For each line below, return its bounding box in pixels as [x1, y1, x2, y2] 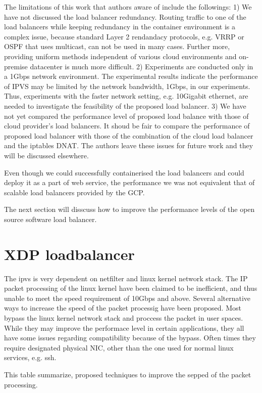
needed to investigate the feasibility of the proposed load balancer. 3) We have [4, 100, 246, 111]
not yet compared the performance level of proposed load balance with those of [4, 110, 249, 121]
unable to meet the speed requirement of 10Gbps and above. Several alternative [4, 292, 251, 303]
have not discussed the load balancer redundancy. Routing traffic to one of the [4, 11, 246, 22]
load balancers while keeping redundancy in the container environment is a [4, 21, 236, 32]
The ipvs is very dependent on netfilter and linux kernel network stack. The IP [4, 273, 248, 283]
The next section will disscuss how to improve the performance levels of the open [4, 204, 255, 214]
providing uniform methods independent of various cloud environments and [4, 51, 237, 61]
